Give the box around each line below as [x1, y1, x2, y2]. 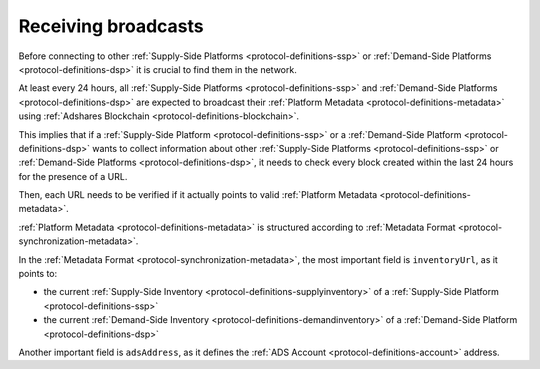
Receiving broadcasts [18, 15, 204, 37]
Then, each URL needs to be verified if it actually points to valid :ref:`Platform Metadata [18, 189, 378, 201]
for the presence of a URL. [18, 170, 128, 182]
